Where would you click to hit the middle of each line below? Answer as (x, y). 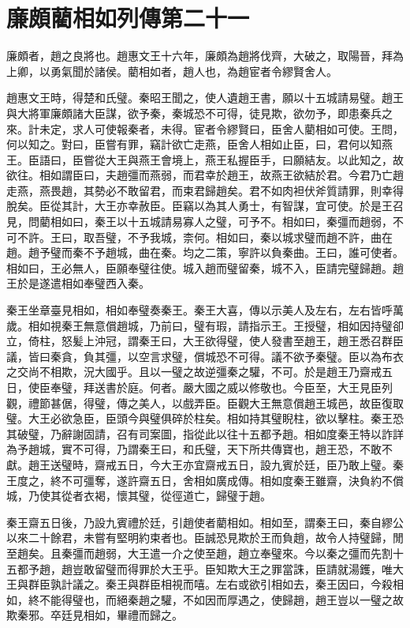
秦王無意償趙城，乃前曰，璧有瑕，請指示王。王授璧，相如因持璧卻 (232, 325)
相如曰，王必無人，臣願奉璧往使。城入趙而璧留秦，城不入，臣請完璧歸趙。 (199, 267)
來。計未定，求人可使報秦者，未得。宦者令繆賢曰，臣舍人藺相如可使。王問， (205, 128)
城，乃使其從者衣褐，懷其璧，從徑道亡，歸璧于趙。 (139, 496)
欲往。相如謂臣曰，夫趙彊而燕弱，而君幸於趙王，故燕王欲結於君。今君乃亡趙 (205, 175)
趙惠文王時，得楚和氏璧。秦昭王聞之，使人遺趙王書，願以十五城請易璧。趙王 (205, 98)
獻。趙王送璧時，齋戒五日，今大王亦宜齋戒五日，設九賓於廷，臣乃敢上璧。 (199, 464)
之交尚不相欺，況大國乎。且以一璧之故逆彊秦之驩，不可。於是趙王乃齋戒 (194, 372)
